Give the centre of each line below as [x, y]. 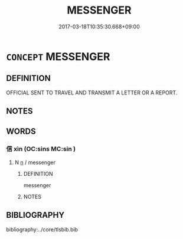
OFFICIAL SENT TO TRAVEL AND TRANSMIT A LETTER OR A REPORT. [92, 93]
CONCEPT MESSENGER [58, 56]
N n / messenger [35, 162]
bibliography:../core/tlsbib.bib [42, 229]
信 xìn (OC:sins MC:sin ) [41, 149]
